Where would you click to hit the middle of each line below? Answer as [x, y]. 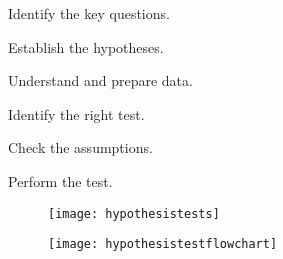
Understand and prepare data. [100, 80]
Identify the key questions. [89, 13]
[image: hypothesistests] [134, 213]
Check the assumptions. [80, 147]
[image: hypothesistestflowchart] [163, 244]
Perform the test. [60, 180]
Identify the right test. [76, 113]
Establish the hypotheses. [86, 46]
